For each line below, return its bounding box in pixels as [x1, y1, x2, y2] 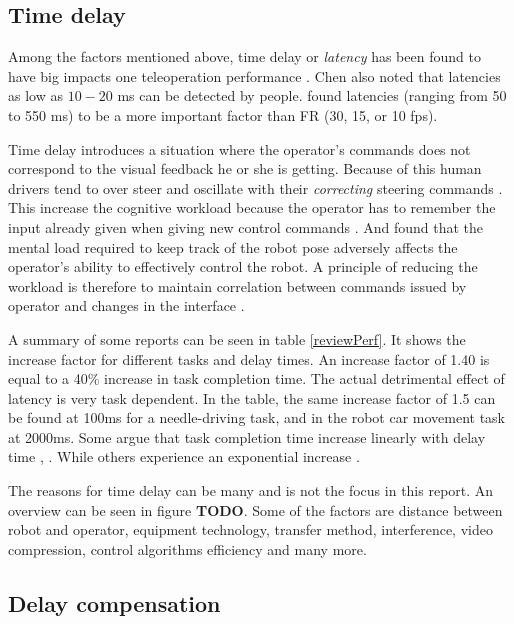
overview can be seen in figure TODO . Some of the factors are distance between [8, 499, 503, 520]
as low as [8, 85, 63, 106]
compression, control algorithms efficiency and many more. [8, 538, 367, 559]
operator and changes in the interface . [8, 295, 245, 316]
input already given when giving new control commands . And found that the [8, 216, 484, 237]
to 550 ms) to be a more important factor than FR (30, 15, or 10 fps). [8, 104, 438, 125]
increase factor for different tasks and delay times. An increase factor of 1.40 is [8, 348, 490, 369]
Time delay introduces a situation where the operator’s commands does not [8, 138, 471, 159]
